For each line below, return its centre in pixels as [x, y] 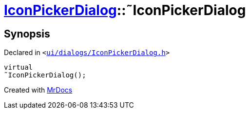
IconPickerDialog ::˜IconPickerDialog [125, 10]
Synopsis [27, 34]
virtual [19, 67]
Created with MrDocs [38, 90]
